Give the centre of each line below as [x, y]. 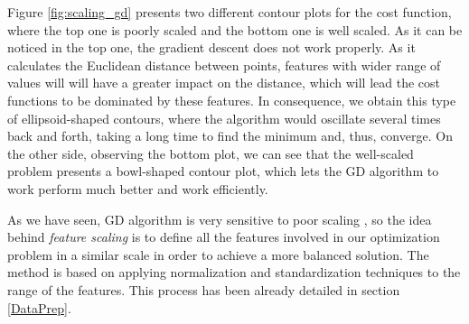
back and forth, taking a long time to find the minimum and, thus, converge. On [230, 136]
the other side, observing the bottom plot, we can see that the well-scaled [211, 153]
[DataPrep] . [39, 307]
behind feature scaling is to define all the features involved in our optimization [224, 237]
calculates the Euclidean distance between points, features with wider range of [224, 65]
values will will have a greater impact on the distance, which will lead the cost [224, 83]
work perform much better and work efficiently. [138, 188]
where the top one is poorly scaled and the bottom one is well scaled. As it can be [235, 29]
